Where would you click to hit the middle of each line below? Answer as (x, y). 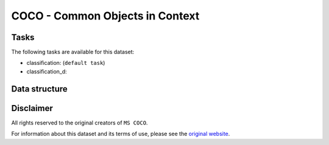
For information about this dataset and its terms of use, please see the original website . (121, 134)
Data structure (40, 89)
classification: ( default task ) (66, 63)
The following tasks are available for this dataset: (73, 52)
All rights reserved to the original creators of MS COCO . (80, 123)
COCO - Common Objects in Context (105, 16)
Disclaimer (32, 108)
